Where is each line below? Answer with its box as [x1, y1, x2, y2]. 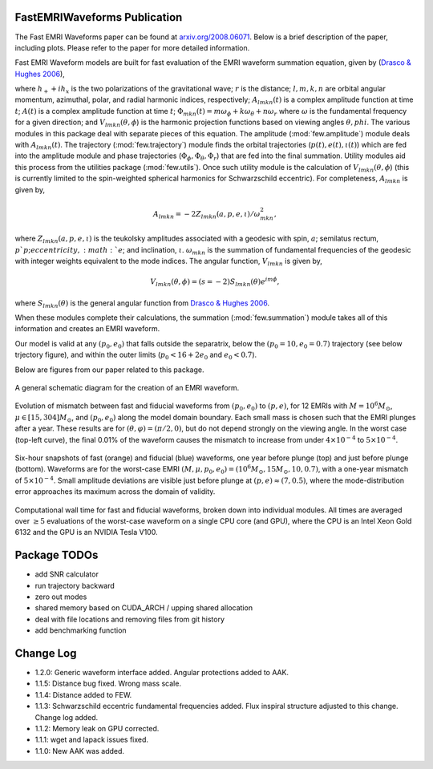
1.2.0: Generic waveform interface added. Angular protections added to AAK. [34, 668, 289, 678]
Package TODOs [14, 548, 99, 562]
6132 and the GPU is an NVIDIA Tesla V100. [14, 528, 158, 537]
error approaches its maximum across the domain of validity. [14, 487, 216, 496]
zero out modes [34, 592, 87, 601]
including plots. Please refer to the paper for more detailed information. [14, 42, 250, 52]
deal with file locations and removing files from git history [34, 614, 225, 624]
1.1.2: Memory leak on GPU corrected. [34, 724, 160, 734]
